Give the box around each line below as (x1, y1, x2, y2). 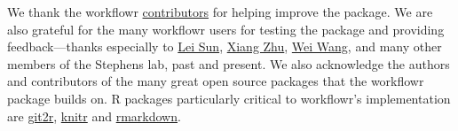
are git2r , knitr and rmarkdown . (7, 106, 181, 125)
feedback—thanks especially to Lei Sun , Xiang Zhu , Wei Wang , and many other (7, 37, 442, 56)
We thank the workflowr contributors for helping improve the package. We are (7, 3, 433, 20)
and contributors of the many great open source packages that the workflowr (7, 72, 424, 90)
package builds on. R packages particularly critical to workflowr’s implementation (7, 89, 451, 107)
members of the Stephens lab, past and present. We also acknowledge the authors (7, 54, 450, 73)
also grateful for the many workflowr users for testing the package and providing (7, 19, 445, 38)
